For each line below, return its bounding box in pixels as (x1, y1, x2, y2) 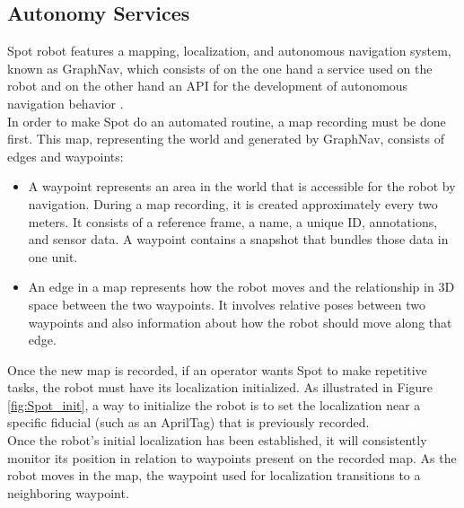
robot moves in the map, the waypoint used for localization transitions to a (7, 466, 421, 485)
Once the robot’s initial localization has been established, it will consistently (7, 431, 427, 450)
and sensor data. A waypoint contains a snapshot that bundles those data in (28, 230, 449, 249)
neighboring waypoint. (7, 483, 129, 502)
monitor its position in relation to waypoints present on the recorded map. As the (7, 448, 457, 467)
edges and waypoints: (7, 146, 124, 165)
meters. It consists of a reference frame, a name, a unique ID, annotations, (28, 212, 438, 231)
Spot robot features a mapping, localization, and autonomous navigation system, (7, 41, 451, 60)
